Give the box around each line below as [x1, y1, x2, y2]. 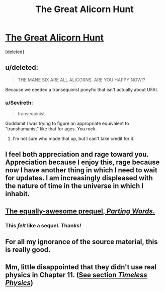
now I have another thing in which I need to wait [5, 166, 157, 175]
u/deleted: [5, 63, 39, 72]
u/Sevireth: [5, 99, 34, 106]
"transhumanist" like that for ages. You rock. [5, 126, 97, 132]
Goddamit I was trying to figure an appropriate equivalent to [5, 120, 129, 127]
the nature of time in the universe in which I [5, 182, 144, 190]
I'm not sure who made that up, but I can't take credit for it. [12, 135, 135, 142]
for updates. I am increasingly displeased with [5, 174, 153, 182]
